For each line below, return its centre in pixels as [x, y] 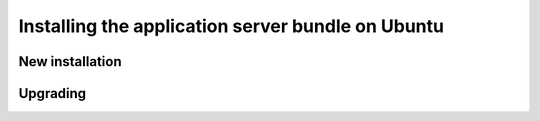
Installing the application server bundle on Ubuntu [231, 26]
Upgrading [52, 93]
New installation [70, 61]
